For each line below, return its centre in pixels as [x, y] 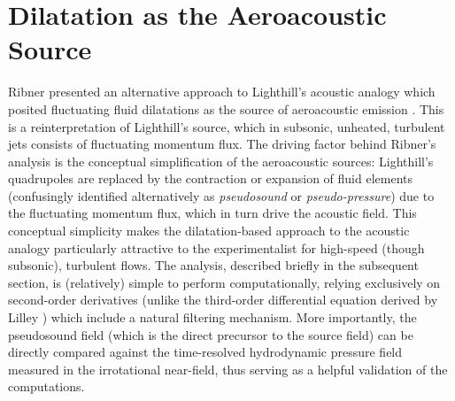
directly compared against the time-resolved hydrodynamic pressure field [205, 352]
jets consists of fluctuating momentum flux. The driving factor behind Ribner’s [222, 144]
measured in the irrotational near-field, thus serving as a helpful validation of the [228, 369]
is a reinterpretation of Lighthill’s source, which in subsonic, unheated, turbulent [227, 126]
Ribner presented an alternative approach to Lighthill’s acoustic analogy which [222, 92]
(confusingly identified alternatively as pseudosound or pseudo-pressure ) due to [221, 195]
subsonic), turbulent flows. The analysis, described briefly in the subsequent [213, 265]
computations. [46, 386]
